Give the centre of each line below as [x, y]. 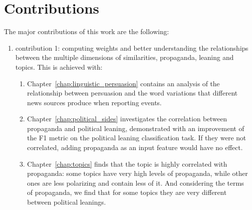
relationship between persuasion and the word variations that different [132, 93]
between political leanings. [66, 202]
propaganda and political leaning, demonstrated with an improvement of [136, 128]
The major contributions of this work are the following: [86, 31]
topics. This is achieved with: [59, 67]
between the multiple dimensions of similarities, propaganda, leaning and [125, 57]
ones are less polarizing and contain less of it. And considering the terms [136, 182]
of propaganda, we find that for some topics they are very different [127, 192]
